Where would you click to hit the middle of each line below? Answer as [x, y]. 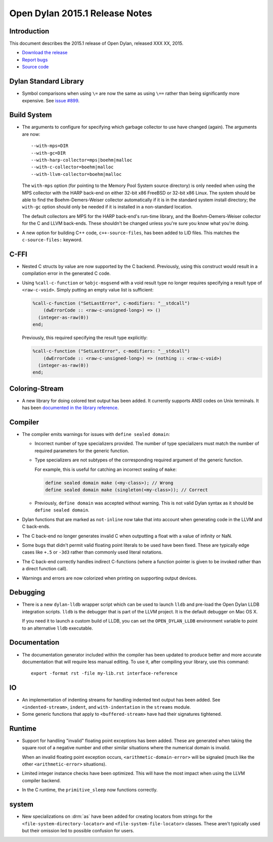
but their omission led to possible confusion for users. [78, 830]
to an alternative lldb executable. [58, 628]
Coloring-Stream [37, 389]
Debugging [27, 592]
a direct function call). [45, 569]
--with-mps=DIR [50, 146]
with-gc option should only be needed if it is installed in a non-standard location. [107, 207]
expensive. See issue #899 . [51, 100]
